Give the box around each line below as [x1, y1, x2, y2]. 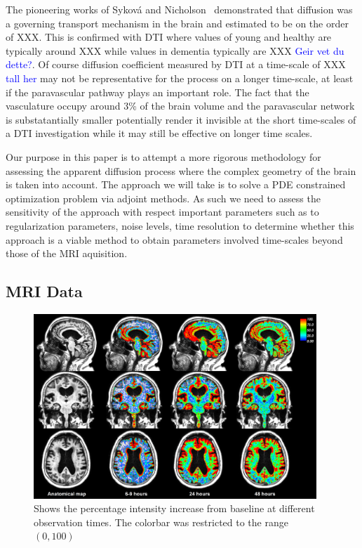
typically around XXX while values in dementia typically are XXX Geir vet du [6, 43, 344, 58]
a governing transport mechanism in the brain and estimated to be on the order [6, 15, 349, 30]
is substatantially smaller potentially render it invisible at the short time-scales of [6, 112, 356, 126]
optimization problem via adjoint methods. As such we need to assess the [6, 190, 321, 205]
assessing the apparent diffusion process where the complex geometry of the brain [6, 163, 356, 178]
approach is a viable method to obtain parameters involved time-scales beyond [6, 232, 343, 247]
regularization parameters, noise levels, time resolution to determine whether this [6, 218, 354, 233]
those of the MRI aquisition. [6, 246, 128, 261]
